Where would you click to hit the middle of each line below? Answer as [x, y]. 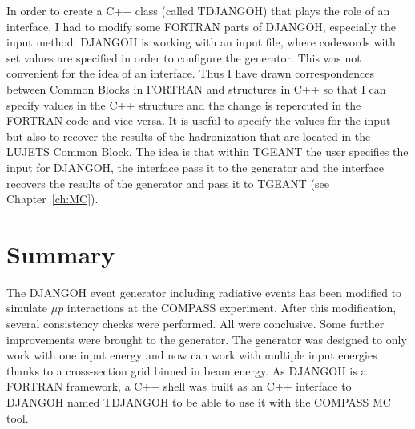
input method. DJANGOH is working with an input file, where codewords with [201, 42]
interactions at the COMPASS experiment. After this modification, [232, 308]
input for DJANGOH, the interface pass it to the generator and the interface [195, 167]
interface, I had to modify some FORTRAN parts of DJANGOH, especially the [201, 26]
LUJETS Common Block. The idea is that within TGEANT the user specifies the [207, 152]
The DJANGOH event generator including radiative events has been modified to [204, 292]
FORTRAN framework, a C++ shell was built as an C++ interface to [179, 386]
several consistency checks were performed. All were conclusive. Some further [195, 324]
